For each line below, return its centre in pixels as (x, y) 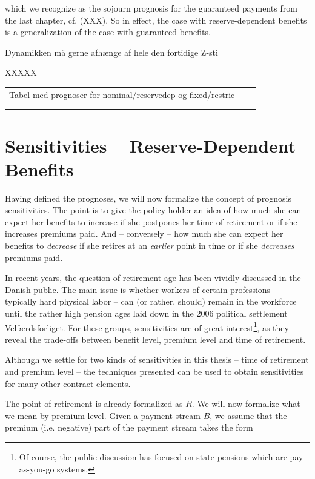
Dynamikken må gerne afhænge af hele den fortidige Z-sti (111, 52)
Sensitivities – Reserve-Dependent (151, 145)
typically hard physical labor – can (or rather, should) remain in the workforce (151, 301)
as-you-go (37, 468)
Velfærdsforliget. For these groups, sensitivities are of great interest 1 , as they (147, 326)
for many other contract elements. (68, 383)
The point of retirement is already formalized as (94, 404)
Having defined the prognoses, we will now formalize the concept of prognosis (148, 198)
